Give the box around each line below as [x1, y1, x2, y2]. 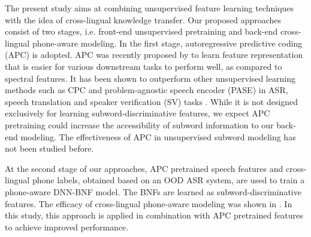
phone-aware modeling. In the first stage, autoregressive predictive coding [32, 36, 303, 49]
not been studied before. [5, 142, 94, 155]
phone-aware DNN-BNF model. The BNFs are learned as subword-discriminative [5, 185, 301, 198]
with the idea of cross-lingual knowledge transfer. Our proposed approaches [5, 13, 282, 26]
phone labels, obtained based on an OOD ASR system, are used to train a [32, 174, 305, 186]
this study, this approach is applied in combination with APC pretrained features [5, 209, 303, 221]
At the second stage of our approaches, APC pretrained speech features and [5, 162, 283, 174]
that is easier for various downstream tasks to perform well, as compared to [5, 60, 282, 72]
